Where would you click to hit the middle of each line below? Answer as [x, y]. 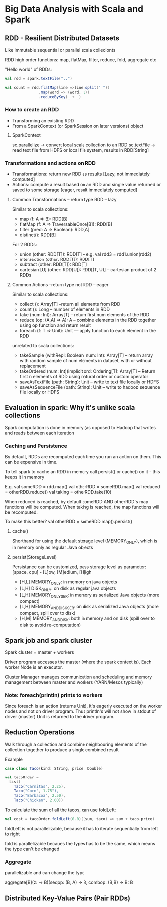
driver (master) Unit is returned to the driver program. [60, 717]
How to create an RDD [32, 110]
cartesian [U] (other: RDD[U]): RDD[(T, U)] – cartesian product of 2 [88, 270]
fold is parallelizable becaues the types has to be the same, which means [80, 843]
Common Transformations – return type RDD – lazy [64, 200]
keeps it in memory [25, 477]
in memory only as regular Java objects [53, 547]
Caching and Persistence [36, 446]
